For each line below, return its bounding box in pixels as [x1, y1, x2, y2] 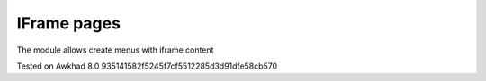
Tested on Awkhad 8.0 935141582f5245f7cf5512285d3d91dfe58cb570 [16, 61, 278, 71]
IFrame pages [16, 13, 121, 33]
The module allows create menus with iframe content [16, 45, 214, 55]
